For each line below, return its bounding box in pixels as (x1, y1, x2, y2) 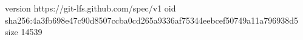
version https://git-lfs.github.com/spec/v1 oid (5, 2, 176, 14)
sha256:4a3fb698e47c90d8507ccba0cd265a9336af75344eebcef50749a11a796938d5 (5, 13, 299, 26)
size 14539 (5, 25, 43, 38)
